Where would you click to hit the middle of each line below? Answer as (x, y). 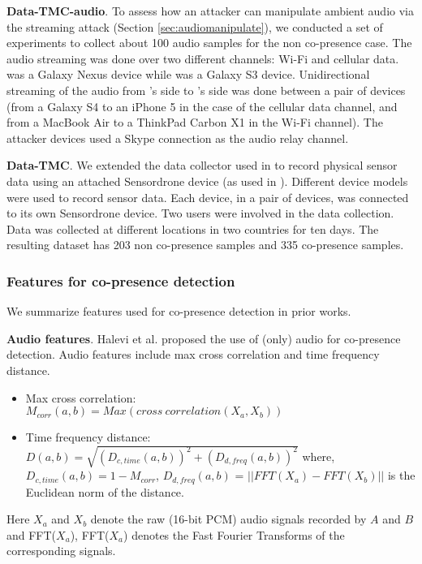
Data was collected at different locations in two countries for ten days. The (193, 228)
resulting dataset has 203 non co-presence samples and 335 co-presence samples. (205, 245)
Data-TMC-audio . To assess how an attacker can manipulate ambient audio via (210, 11)
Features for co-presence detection (121, 280)
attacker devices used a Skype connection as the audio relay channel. (178, 138)
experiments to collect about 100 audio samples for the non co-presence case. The (209, 43)
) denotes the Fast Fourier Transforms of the (234, 534)
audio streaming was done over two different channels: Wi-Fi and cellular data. (203, 58)
